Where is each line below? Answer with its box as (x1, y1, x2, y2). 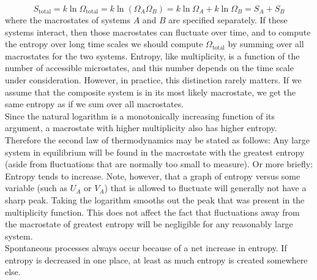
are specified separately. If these (168, 13, 288, 26)
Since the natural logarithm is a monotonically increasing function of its (5, 109, 275, 122)
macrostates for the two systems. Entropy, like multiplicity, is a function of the (5, 49, 300, 62)
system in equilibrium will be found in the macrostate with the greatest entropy (5, 145, 305, 158)
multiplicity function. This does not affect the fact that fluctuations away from (5, 205, 300, 218)
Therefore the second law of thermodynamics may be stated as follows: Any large (5, 133, 310, 146)
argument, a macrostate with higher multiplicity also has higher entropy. (5, 121, 277, 134)
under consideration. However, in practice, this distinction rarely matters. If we (5, 73, 302, 86)
